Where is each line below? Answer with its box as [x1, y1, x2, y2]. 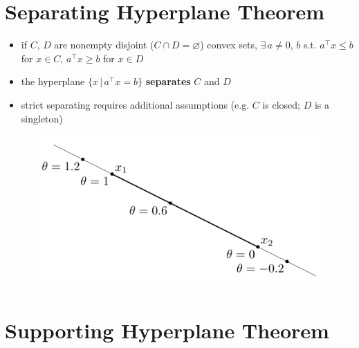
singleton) [21, 111, 63, 125]
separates [145, 74, 191, 89]
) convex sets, [200, 37, 257, 52]
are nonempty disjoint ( [54, 37, 154, 52]
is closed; [262, 97, 300, 111]
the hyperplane [21, 74, 85, 89]
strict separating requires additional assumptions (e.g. [21, 97, 250, 111]
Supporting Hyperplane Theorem [5, 316, 329, 345]
